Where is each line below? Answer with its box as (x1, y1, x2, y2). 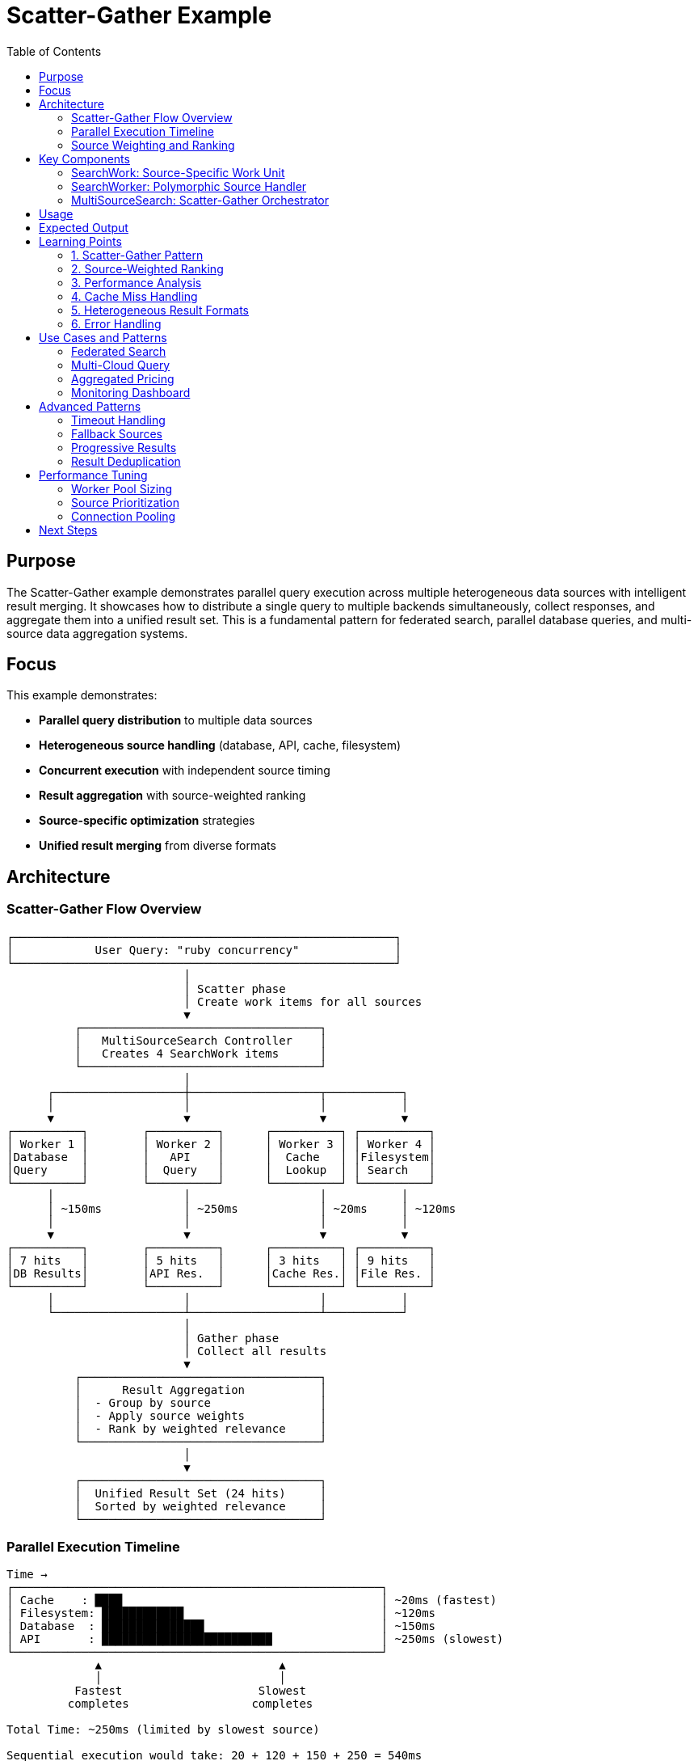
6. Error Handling (71, 316, 162, 331)
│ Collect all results (183, 1344, 327, 1358)
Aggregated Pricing (71, 371, 174, 386)
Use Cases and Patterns (39, 330, 167, 344)
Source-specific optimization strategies (39, 813, 255, 828)
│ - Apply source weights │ (74, 1408, 327, 1422)
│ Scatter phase (183, 982, 286, 995)
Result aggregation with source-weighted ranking (39, 788, 306, 803)
